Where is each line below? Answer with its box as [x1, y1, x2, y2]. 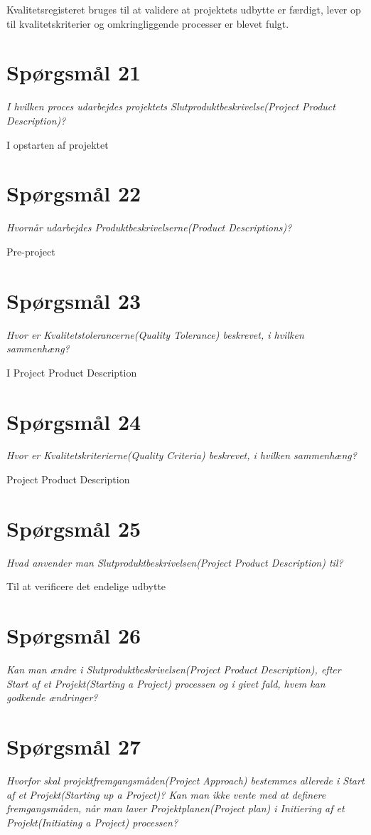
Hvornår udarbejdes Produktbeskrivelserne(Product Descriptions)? [6, 220, 292, 235]
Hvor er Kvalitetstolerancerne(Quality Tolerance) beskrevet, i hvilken [6, 327, 304, 342]
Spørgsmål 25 [6, 513, 141, 542]
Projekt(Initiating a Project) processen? [6, 814, 178, 829]
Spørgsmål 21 [6, 58, 141, 87]
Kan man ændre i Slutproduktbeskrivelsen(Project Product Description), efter [6, 662, 341, 677]
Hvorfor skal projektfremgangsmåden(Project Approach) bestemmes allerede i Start [6, 772, 365, 787]
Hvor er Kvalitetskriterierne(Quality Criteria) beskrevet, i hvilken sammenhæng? [6, 448, 357, 463]
